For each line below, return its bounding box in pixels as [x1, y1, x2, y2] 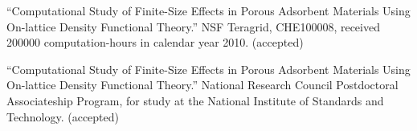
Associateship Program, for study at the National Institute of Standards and [6, 92, 384, 108]
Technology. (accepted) [6, 108, 119, 125]
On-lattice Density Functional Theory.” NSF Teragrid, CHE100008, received [6, 18, 380, 35]
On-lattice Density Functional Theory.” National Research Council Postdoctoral [6, 76, 399, 93]
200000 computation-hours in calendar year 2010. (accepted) [6, 34, 304, 51]
